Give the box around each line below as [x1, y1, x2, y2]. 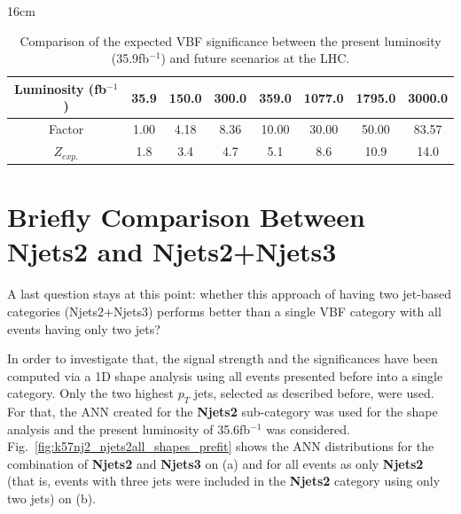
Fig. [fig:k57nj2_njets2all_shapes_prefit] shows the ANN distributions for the [7, 437, 434, 456]
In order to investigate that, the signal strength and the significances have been [7, 349, 438, 368]
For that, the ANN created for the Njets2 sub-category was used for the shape [7, 402, 438, 421]
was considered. [266, 419, 350, 438]
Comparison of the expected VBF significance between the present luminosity [20, 31, 441, 50]
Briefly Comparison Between [7, 199, 365, 235]
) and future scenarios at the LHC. [160, 49, 350, 67]
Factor [49, 120, 84, 138]
